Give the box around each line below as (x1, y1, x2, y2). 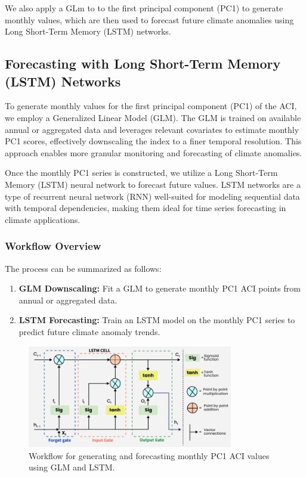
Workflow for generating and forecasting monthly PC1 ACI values (29, 449, 270, 461)
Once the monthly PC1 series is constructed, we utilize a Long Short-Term (5, 166, 278, 179)
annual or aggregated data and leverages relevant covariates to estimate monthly (5, 123, 299, 135)
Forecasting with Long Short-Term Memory (5, 54, 281, 73)
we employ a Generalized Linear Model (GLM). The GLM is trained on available (5, 111, 301, 123)
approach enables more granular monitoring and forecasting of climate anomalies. (5, 146, 302, 159)
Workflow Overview (5, 238, 101, 253)
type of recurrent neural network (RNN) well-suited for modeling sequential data (5, 190, 300, 202)
